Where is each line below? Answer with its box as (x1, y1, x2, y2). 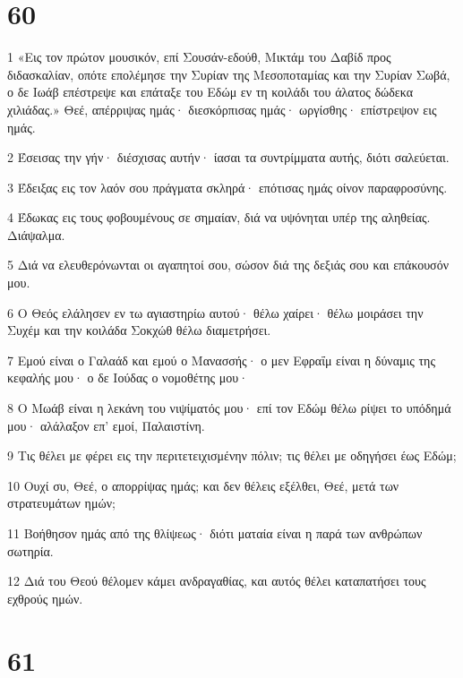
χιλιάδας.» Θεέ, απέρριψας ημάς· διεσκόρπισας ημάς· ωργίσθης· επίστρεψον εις (7, 99, 437, 118)
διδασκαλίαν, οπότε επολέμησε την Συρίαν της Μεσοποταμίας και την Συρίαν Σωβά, (7, 64, 450, 83)
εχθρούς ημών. (7, 588, 83, 607)
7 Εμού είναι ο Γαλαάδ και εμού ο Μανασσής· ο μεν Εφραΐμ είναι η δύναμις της (7, 350, 435, 369)
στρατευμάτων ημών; (7, 493, 116, 512)
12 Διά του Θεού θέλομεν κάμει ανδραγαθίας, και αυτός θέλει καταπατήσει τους (7, 571, 426, 590)
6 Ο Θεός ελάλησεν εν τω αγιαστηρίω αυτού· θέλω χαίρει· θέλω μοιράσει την (7, 303, 424, 322)
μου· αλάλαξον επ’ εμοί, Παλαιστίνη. (7, 416, 205, 434)
